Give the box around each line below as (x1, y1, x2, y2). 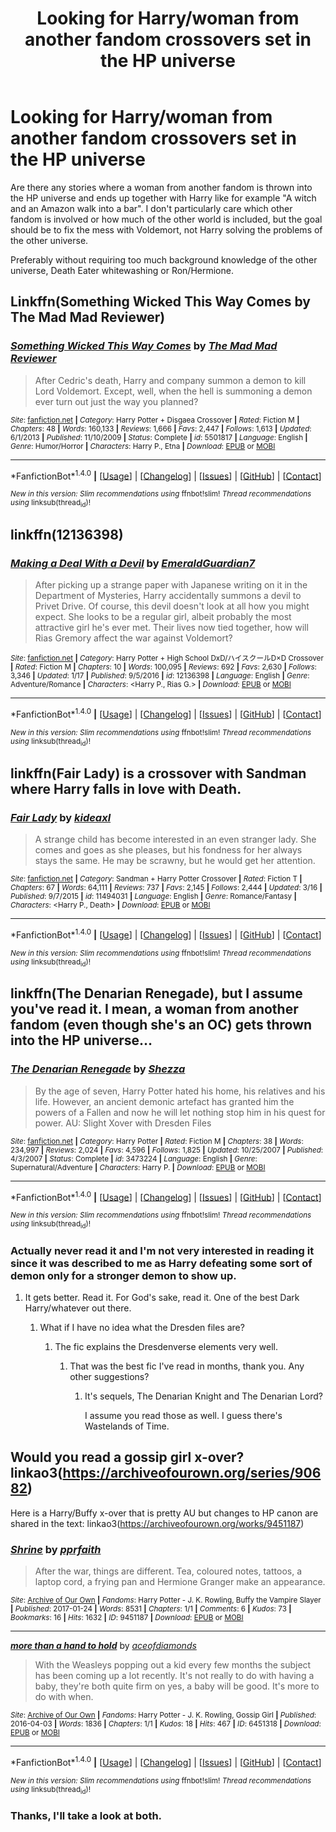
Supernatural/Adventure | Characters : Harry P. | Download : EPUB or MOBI (10, 1162, 266, 1172)
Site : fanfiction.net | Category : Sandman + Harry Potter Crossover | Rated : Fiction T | (10, 873, 303, 884)
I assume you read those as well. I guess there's (84, 1409, 283, 1421)
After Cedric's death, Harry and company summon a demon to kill (34, 374, 307, 386)
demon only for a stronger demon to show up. (10, 1268, 237, 1282)
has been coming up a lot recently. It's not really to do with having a (34, 1670, 315, 1682)
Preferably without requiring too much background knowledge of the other (10, 253, 318, 266)
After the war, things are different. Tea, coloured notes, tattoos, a (34, 1565, 303, 1577)
